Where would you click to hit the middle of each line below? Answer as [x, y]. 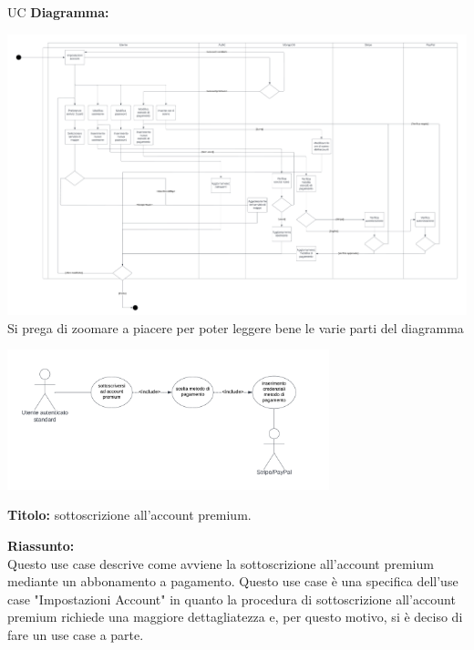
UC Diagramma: [58, 12]
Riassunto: [41, 546]
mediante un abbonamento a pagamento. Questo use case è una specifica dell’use [233, 581]
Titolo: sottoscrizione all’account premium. [129, 515]
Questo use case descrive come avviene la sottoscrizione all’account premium [221, 563]
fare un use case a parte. [76, 635]
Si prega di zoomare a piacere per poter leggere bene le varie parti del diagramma [236, 327]
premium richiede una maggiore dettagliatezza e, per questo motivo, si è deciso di [235, 617]
